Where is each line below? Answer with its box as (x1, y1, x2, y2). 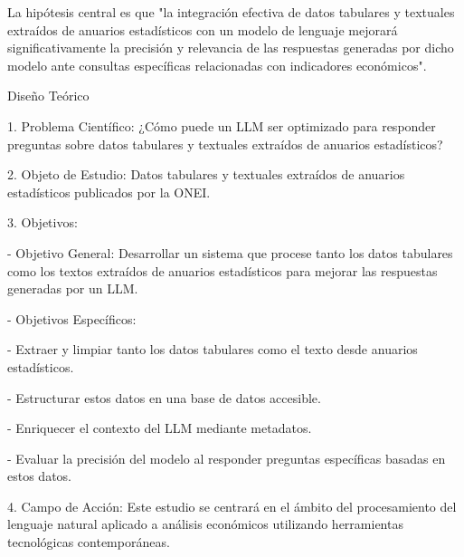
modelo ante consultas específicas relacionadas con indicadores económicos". (7, 55, 427, 74)
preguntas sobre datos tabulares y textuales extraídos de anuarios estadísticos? (7, 134, 443, 153)
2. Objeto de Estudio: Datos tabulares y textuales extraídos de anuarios (7, 165, 405, 184)
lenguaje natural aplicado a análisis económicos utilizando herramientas (7, 514, 403, 533)
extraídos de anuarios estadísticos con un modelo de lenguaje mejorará (7, 20, 398, 39)
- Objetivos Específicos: (7, 309, 137, 328)
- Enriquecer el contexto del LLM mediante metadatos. (7, 418, 312, 437)
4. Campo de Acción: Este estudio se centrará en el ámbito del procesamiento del (7, 496, 457, 515)
